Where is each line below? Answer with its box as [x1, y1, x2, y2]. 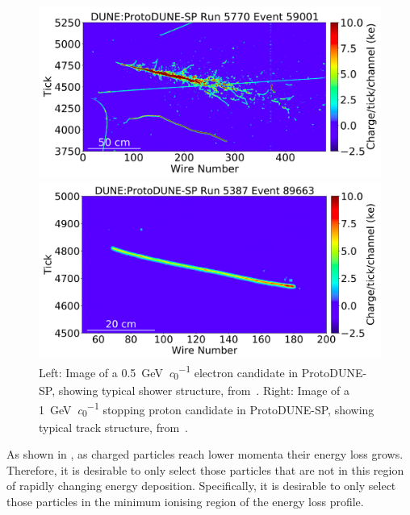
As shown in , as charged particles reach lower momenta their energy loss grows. [6, 446, 404, 463]
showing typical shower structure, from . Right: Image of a [58, 382, 350, 399]
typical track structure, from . [39, 418, 188, 435]
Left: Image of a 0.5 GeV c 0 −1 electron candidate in [39, 362, 299, 383]
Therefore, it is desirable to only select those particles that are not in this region [6, 461, 404, 478]
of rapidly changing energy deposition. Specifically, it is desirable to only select [6, 477, 396, 494]
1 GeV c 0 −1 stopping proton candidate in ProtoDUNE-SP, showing [39, 398, 374, 420]
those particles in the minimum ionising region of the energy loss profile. [6, 492, 364, 509]
